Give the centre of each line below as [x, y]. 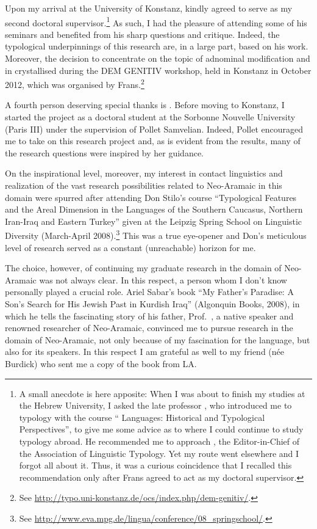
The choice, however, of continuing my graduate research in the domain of [143, 268]
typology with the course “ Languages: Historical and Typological [142, 417]
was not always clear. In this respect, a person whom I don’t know [163, 279]
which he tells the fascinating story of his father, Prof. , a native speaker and [149, 316]
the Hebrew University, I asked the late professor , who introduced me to [155, 405]
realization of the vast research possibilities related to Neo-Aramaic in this [144, 185]
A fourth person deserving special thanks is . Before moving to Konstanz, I [145, 105]
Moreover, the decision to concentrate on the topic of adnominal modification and [158, 58]
